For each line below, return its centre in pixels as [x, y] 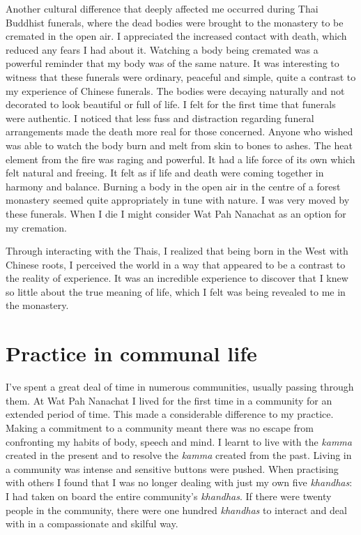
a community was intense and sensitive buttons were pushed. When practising [172, 468]
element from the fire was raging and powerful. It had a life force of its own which [180, 159]
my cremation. [36, 227]
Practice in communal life [131, 353]
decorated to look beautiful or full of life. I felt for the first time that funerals [171, 104]
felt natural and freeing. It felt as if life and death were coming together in [165, 173]
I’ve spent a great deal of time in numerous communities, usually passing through [180, 387]
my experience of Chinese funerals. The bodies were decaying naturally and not [175, 90]
